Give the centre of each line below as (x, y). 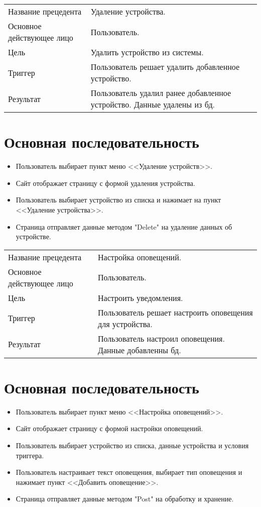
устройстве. (33, 236)
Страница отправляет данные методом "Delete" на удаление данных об (124, 226)
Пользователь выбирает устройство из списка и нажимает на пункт (118, 200)
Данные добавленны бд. (140, 350)
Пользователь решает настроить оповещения (175, 312)
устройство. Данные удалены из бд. (153, 104)
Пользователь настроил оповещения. (161, 338)
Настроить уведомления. (141, 297)
